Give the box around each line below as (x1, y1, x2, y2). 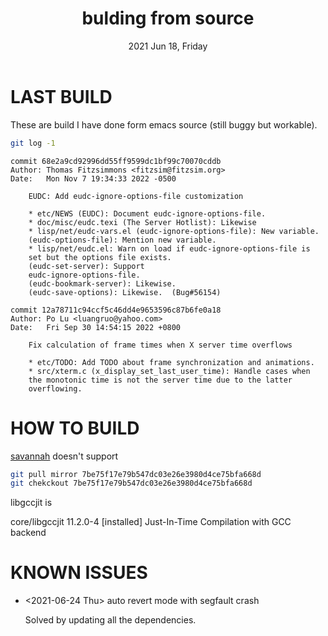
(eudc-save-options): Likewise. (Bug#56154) (28, 287, 222, 297)
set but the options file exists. (28, 252, 172, 262)
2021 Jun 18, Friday (128, 40, 208, 52)
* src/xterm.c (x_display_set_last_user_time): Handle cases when (28, 366, 311, 376)
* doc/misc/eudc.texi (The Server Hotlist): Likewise (28, 217, 257, 227)
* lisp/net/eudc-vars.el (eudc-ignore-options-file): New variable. (28, 226, 320, 236)
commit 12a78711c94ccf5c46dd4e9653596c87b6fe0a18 (10, 305, 222, 315)
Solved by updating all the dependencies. (24, 614, 197, 626)
